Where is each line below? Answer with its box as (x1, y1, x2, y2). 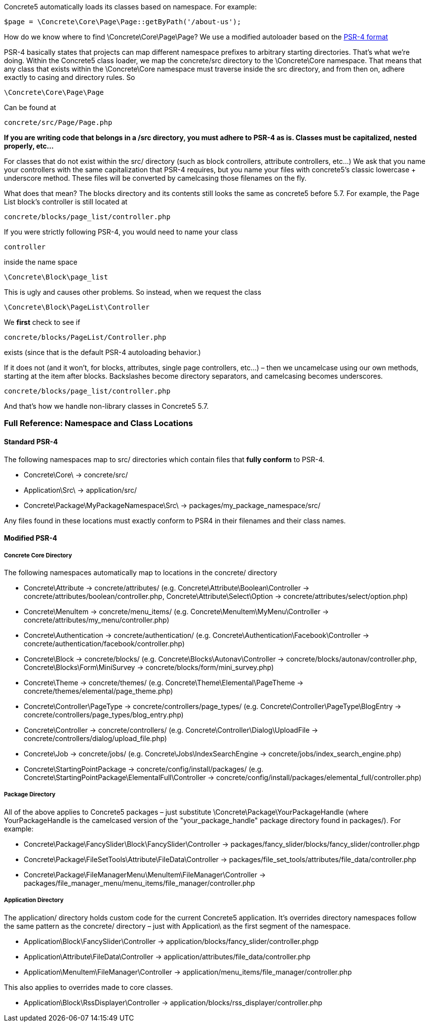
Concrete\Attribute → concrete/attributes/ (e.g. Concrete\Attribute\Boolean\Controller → (24, 583, 310, 592)
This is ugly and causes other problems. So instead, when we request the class (4, 288, 262, 296)
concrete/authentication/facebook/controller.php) (24, 639, 185, 648)
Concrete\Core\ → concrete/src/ (24, 470, 128, 479)
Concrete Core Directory (4, 552, 72, 559)
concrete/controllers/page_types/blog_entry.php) (24, 710, 184, 719)
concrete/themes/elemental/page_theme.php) (24, 686, 173, 695)
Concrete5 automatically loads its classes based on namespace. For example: (4, 2, 257, 11)
